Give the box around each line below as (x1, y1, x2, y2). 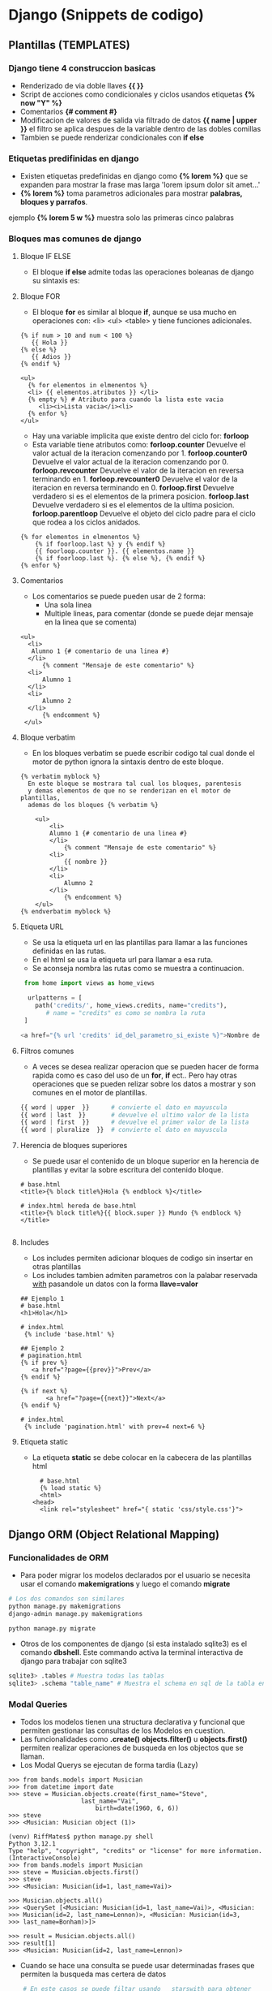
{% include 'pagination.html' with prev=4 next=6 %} (23, 1423, 206, 1431)
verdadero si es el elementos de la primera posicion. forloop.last (32, 491, 249, 501)
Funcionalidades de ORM (8, 1552, 109, 1563)
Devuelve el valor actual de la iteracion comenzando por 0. (32, 457, 229, 467)
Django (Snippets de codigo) (8, 6, 205, 24)
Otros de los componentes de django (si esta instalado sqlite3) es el (19, 1639, 248, 1649)
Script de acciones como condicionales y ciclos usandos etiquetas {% (19, 89, 256, 99)
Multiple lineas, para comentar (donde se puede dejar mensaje (44, 609, 253, 619)
